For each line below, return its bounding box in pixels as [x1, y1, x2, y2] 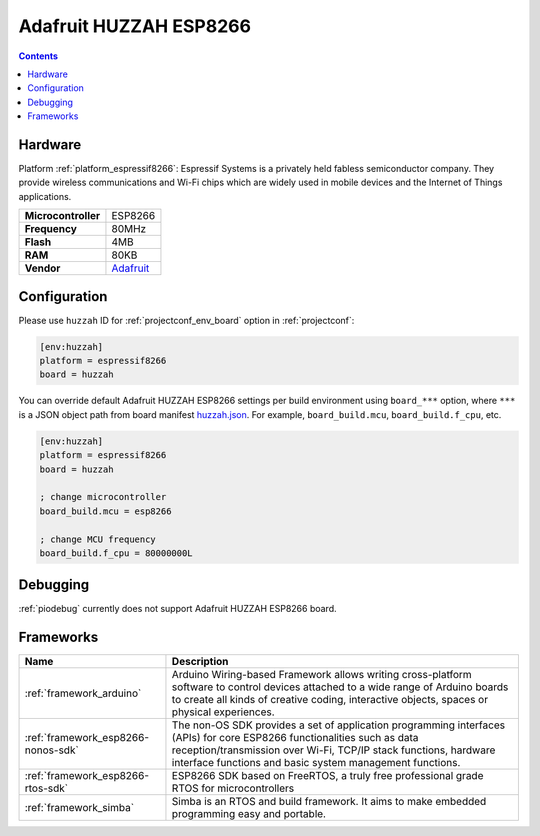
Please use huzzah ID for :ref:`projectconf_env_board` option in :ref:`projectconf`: [18, 314, 355, 326]
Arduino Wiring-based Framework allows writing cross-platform [171, 668, 472, 682]
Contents [18, 50, 59, 62]
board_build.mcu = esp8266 [39, 505, 172, 517]
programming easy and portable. [171, 807, 327, 821]
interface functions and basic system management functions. [171, 756, 461, 770]
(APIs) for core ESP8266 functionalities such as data [171, 731, 419, 745]
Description [171, 655, 229, 669]
